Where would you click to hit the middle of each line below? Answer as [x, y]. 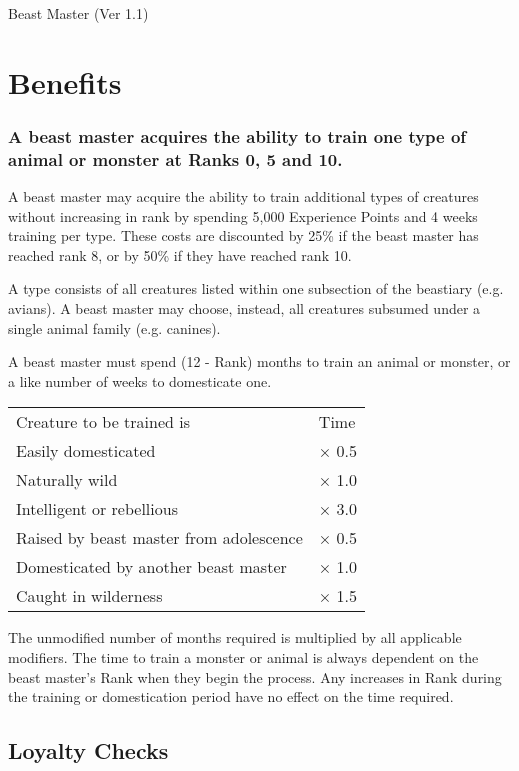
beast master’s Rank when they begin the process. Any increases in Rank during [255, 676]
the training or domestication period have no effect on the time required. [231, 696]
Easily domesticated [86, 451]
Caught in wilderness [89, 596]
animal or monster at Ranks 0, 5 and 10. [175, 158]
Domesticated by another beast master [151, 567]
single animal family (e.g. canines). [114, 327]
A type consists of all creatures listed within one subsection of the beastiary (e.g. [256, 288]
